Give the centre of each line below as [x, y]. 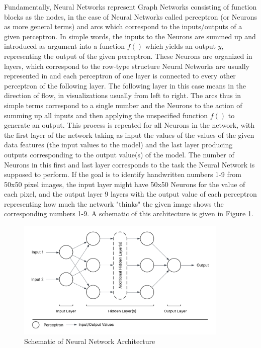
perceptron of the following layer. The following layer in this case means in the [125, 85]
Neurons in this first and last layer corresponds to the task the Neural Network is [129, 164]
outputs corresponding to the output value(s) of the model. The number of [119, 154]
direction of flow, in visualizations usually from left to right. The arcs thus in [123, 95]
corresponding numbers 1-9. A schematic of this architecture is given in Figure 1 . [129, 213]
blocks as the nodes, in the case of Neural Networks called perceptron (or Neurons [131, 16]
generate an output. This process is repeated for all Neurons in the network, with [129, 125]
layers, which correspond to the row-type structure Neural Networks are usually [127, 66]
